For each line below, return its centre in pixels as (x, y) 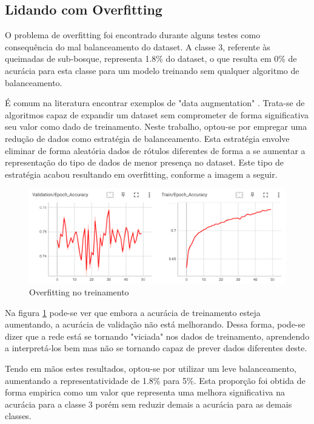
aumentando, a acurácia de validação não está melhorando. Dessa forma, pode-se (155, 324)
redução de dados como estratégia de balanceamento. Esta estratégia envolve (147, 138)
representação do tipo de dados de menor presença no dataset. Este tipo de (144, 162)
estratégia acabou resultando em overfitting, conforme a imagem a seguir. (141, 174)
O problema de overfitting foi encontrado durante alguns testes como (133, 35)
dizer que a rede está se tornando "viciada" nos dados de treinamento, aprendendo (157, 336)
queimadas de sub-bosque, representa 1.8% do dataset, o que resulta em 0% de (151, 59)
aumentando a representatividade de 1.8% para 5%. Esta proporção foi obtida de (155, 380)
